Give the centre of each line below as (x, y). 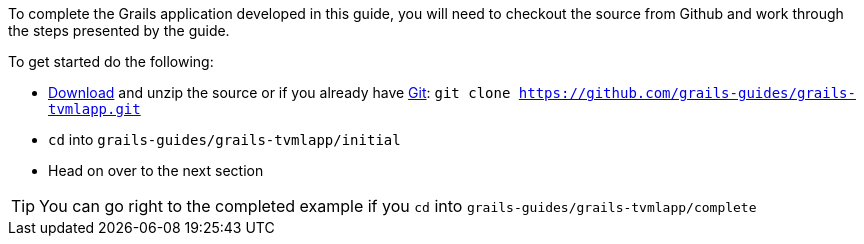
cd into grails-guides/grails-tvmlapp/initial (224, 139)
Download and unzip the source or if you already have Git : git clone (279, 92)
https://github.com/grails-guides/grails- (687, 93)
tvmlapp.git (94, 109)
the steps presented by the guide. (119, 30)
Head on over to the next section (156, 170)
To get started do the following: (111, 61)
